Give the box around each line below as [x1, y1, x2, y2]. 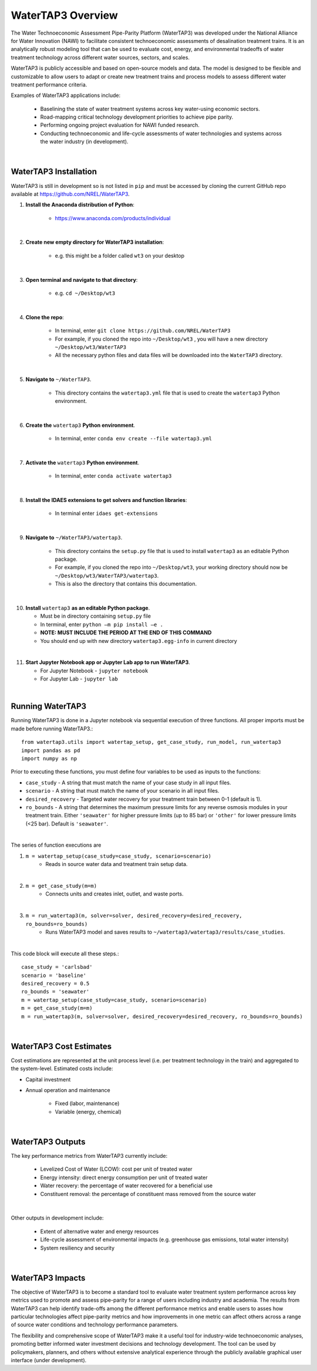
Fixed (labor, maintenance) [55, 1100, 120, 1107]
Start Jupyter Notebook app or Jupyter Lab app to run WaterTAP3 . [25, 659, 191, 666]
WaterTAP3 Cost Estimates [11, 1041, 112, 1051]
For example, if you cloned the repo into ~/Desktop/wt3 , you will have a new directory [55, 335, 268, 342]
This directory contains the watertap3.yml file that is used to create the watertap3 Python [55, 389, 280, 396]
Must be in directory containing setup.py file [40, 612, 151, 619]
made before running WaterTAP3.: [11, 725, 93, 732]
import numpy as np [21, 755, 77, 762]
